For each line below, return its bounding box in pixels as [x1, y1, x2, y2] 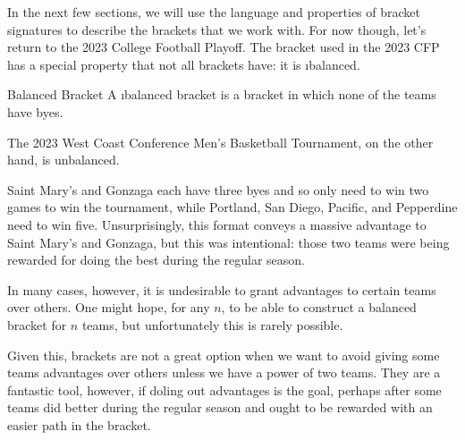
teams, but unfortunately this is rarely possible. [81, 315, 343, 334]
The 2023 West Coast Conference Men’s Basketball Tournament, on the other [7, 132, 434, 151]
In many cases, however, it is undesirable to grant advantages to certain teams [7, 280, 436, 299]
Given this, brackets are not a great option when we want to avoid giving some [7, 345, 440, 364]
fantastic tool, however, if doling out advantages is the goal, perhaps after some [7, 380, 442, 399]
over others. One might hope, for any [7, 298, 210, 317]
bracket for [7, 315, 67, 334]
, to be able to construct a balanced [221, 298, 417, 317]
